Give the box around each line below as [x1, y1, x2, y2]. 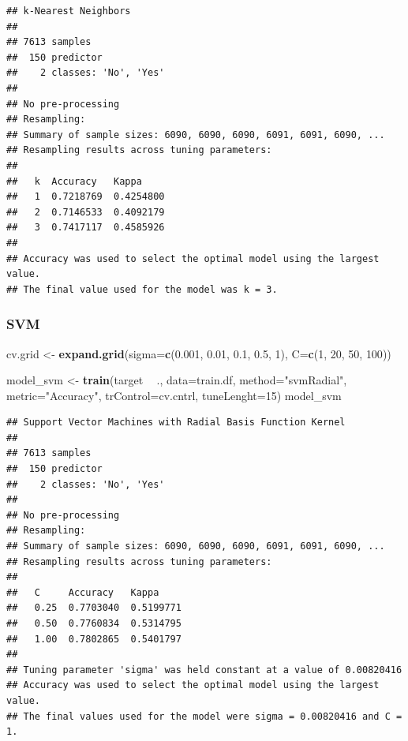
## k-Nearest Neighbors [6, 6, 131, 17]
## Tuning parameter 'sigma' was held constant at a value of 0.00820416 [6, 664, 402, 676]
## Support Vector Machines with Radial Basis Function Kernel [6, 417, 346, 429]
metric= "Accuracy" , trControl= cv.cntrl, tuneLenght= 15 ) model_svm [6, 387, 342, 403]
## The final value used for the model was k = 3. [6, 283, 278, 295]
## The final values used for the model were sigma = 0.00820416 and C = [6, 710, 402, 722]
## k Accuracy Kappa [6, 175, 142, 187]
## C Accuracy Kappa [6, 586, 159, 598]
